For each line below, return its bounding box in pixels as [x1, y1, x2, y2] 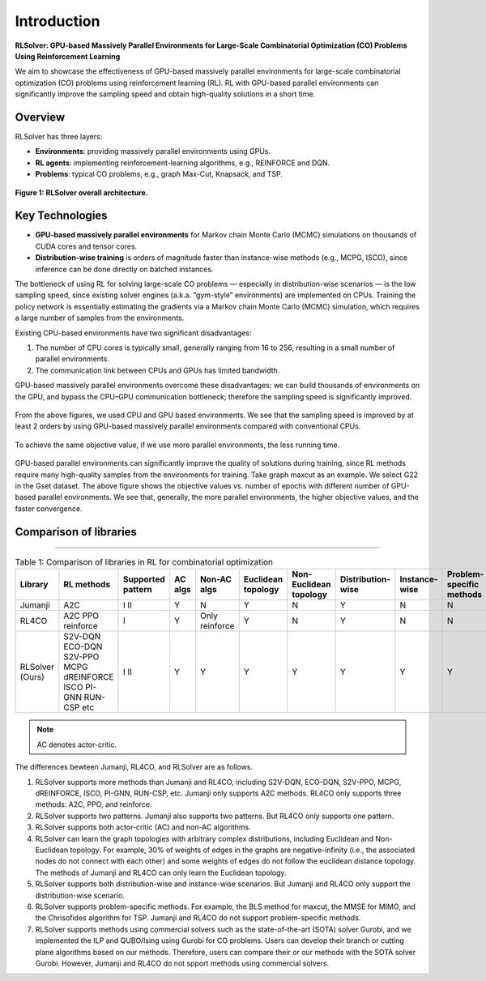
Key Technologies [15, 209, 109, 223]
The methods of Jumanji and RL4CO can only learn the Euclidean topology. [35, 868, 287, 877]
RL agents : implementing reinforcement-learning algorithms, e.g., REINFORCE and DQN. [35, 158, 330, 168]
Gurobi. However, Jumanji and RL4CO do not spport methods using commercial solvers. [35, 958, 330, 968]
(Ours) [19, 672, 45, 683]
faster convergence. [15, 503, 83, 514]
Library [19, 579, 49, 591]
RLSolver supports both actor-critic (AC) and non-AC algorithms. [35, 822, 251, 832]
